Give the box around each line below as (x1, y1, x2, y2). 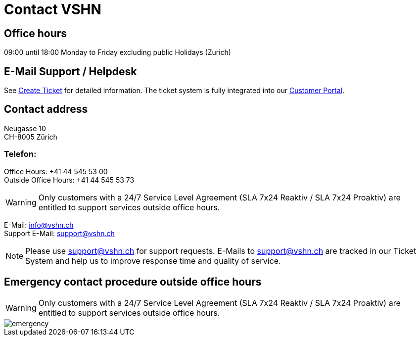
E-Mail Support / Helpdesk (4, 65, 137, 78)
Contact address (4, 103, 88, 116)
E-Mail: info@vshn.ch (4, 220, 74, 229)
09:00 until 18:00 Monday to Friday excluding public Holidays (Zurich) (4, 48, 231, 57)
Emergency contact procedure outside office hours (4, 276, 262, 289)
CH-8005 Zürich (4, 132, 57, 141)
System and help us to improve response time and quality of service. (25, 255, 281, 266)
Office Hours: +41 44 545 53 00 (4, 167, 108, 176)
